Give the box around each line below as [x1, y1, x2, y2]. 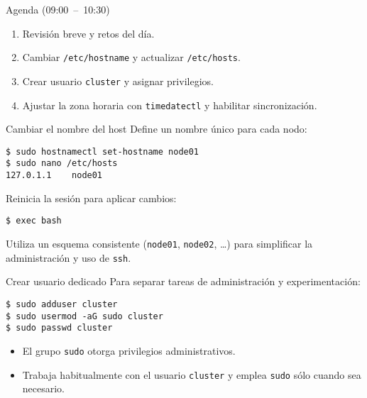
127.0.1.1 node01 [6, 170, 103, 181]
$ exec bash [6, 216, 62, 226]
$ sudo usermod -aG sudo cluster [6, 311, 163, 321]
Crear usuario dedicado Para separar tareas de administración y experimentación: [6, 274, 361, 289]
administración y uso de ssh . [6, 250, 131, 265]
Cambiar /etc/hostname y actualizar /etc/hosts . [22, 50, 241, 65]
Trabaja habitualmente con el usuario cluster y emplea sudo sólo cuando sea [22, 367, 361, 382]
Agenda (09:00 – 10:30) [6, 2, 110, 16]
